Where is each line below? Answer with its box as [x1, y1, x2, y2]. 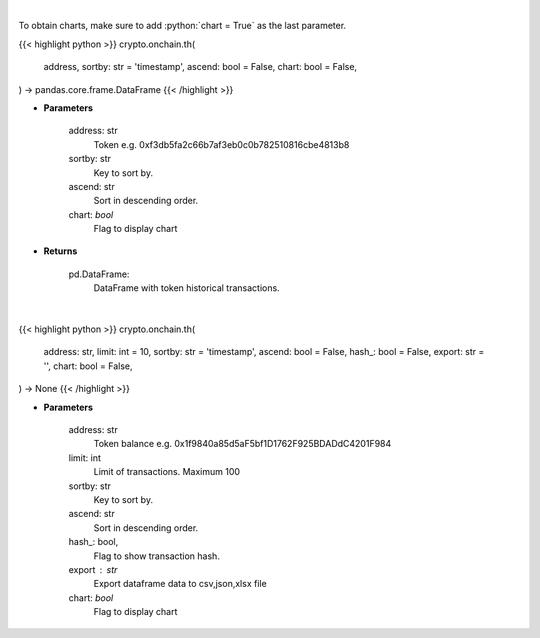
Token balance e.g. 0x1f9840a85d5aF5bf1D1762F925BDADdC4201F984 [93, 438, 392, 450]
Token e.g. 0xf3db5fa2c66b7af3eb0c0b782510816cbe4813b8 [93, 138, 350, 150]
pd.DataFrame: [68, 268, 130, 280]
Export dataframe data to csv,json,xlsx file [93, 578, 267, 590]
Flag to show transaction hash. [93, 550, 220, 562]
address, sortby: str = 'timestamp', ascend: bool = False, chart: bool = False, [43, 61, 358, 73]
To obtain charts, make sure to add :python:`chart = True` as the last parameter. [18, 20, 347, 32]
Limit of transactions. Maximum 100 [93, 466, 240, 478]
